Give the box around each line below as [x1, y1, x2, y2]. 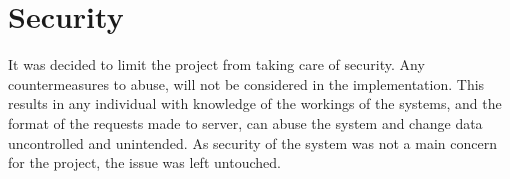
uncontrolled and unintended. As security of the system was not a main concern [8, 132, 497, 153]
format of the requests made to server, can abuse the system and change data [8, 112, 483, 133]
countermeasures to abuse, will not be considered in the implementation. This [8, 73, 485, 94]
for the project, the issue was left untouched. [8, 152, 281, 173]
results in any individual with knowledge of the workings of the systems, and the [8, 93, 502, 114]
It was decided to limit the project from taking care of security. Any [8, 54, 425, 75]
